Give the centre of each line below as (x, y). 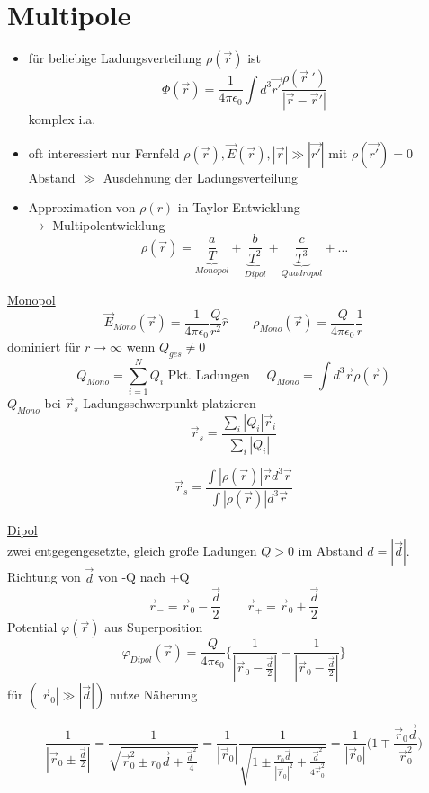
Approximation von (82, 207)
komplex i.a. (62, 119)
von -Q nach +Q (143, 577)
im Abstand (331, 551)
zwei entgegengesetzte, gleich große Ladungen (132, 551)
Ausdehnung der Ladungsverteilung (200, 177)
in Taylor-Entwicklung (239, 207)
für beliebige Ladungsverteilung (115, 58)
